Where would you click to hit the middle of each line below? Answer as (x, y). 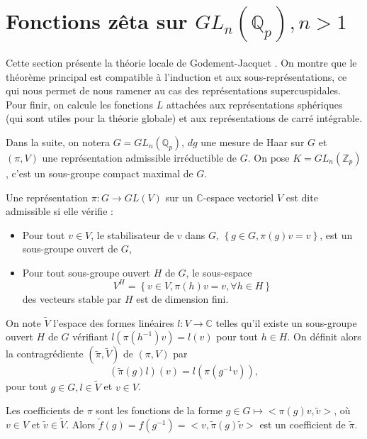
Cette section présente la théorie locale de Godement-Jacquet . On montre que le (181, 62)
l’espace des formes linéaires (114, 322)
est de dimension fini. (182, 298)
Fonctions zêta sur (97, 21)
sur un (179, 197)
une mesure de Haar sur (253, 141)
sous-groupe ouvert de (70, 249)
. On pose (269, 157)
